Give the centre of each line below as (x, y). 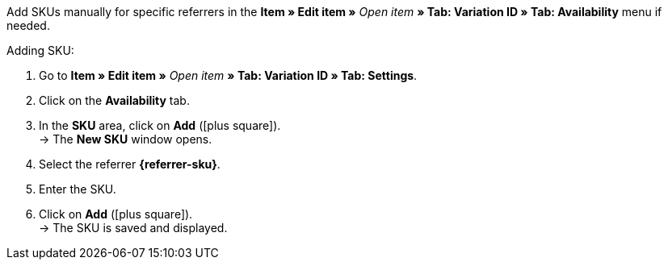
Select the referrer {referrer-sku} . (130, 164)
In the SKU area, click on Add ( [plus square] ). (160, 125)
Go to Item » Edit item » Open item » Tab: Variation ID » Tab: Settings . (228, 75)
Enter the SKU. (78, 189)
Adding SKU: (40, 50)
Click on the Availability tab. (114, 100)
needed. (28, 25)
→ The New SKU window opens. (126, 139)
